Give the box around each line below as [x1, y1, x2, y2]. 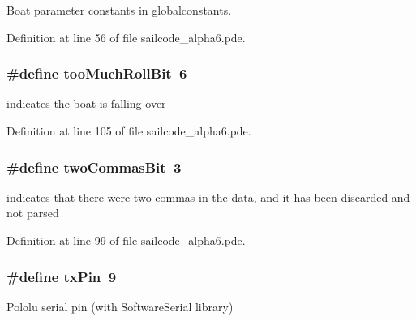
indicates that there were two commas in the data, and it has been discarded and [6, 188, 410, 205]
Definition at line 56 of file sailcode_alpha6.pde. [6, 28, 246, 45]
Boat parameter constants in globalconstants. [6, 2, 232, 18]
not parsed [6, 204, 59, 221]
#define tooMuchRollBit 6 [6, 63, 187, 83]
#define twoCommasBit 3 [6, 156, 182, 177]
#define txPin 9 [6, 266, 117, 286]
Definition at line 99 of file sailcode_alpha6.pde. [6, 232, 246, 248]
